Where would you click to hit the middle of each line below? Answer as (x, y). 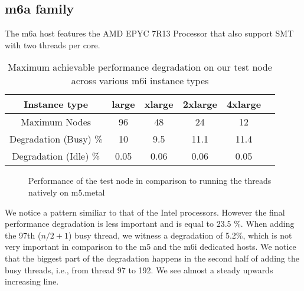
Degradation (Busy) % (56, 139)
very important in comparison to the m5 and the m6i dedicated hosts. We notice (151, 247)
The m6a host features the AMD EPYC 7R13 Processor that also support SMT (149, 33)
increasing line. (32, 281)
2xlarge (200, 104)
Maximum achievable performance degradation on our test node (140, 67)
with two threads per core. (53, 44)
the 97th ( (23, 235)
